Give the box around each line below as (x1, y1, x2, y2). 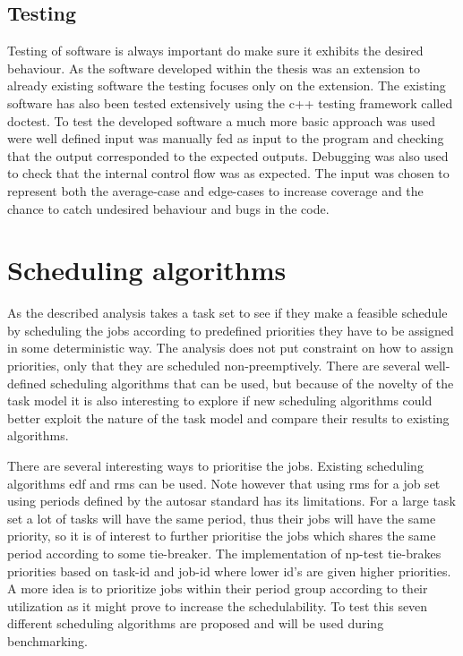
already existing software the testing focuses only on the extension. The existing (7, 76, 446, 95)
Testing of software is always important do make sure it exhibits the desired (7, 41, 424, 60)
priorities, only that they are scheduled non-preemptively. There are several (7, 356, 421, 375)
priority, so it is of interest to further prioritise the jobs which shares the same (7, 526, 436, 545)
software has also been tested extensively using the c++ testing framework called (7, 93, 453, 112)
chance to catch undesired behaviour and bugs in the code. (7, 199, 330, 217)
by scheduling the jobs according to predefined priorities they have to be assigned (7, 320, 454, 339)
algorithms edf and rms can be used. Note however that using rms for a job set (7, 473, 441, 492)
